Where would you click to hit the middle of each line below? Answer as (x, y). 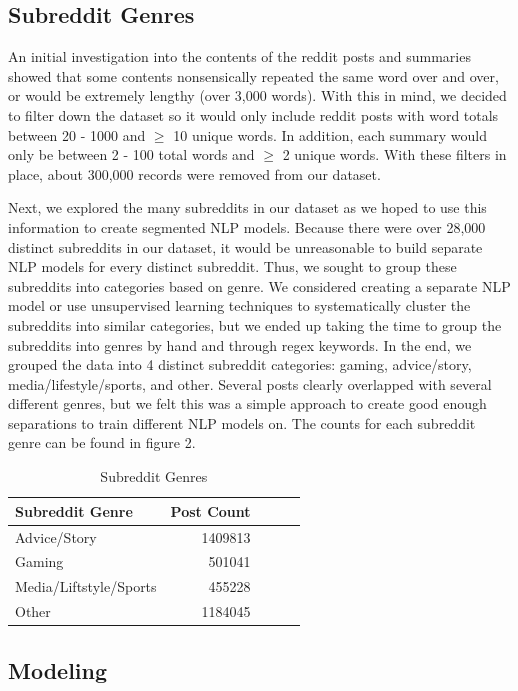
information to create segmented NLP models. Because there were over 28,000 (247, 226)
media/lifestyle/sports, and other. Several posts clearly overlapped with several (250, 383)
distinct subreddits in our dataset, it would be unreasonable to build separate (245, 246)
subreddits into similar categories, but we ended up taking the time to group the (255, 324)
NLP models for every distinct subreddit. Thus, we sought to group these (232, 266)
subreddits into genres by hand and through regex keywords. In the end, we (240, 344)
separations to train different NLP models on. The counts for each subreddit (242, 422)
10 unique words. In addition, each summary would (330, 134)
